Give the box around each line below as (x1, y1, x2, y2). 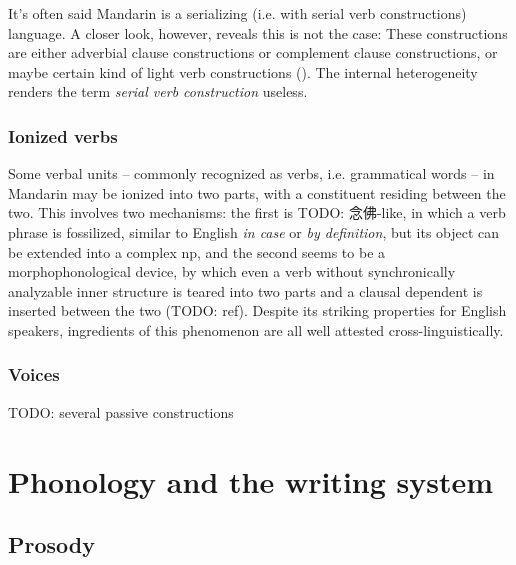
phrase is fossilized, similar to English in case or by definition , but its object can (8, 221, 500, 242)
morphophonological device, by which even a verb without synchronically (8, 261, 456, 282)
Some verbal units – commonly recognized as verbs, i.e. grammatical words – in (8, 163, 495, 184)
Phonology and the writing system (8, 460, 494, 501)
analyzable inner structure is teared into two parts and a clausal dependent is (8, 280, 483, 301)
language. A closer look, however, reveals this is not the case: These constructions (8, 22, 508, 43)
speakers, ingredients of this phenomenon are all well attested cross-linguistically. (8, 319, 504, 340)
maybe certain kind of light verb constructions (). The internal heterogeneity (8, 61, 478, 82)
